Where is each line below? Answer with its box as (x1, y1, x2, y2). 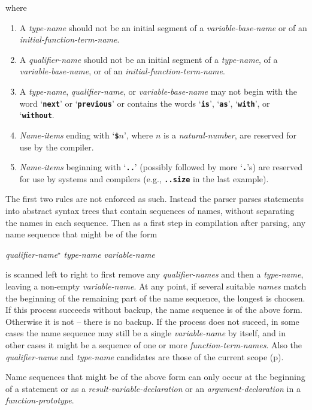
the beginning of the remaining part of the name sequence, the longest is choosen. (5, 291, 305, 304)
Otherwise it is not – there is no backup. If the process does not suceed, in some (5, 315, 299, 327)
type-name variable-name (63, 248, 155, 260)
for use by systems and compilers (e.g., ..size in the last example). (19, 172, 269, 185)
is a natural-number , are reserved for (163, 128, 297, 141)
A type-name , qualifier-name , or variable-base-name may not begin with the (19, 85, 298, 97)
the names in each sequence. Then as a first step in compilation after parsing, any (5, 216, 306, 228)
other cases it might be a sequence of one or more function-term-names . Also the (5, 338, 302, 351)
